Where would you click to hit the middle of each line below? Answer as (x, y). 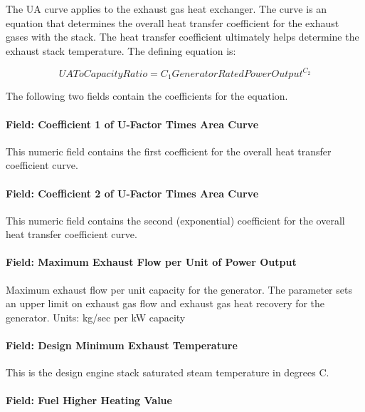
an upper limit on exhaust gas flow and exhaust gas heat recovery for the (165, 303)
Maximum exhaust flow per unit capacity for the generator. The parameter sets (179, 289)
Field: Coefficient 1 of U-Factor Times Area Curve (132, 124)
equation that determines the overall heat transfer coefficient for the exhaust (173, 22)
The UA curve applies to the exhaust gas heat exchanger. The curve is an (166, 9)
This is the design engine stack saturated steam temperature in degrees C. (168, 372)
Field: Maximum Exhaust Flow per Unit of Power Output (151, 262)
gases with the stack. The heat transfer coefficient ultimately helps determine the (182, 37)
